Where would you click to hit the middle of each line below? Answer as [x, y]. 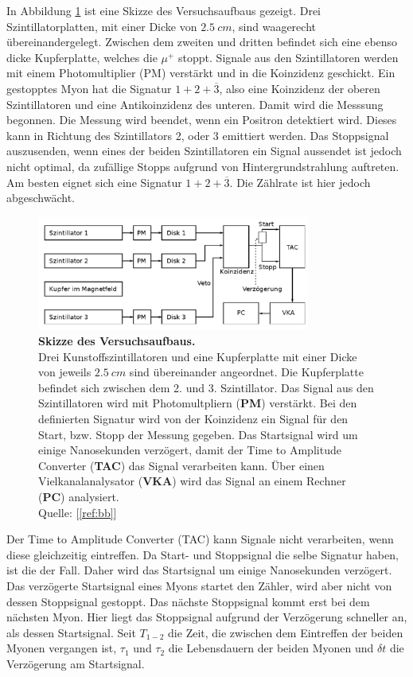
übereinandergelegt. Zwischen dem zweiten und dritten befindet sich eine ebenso [202, 42]
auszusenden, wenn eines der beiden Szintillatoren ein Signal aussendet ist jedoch [204, 151]
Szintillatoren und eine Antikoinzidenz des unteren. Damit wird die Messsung [195, 104]
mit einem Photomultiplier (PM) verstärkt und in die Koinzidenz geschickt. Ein [201, 73]
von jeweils [65, 372]
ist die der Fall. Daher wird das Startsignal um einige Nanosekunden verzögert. [199, 570]
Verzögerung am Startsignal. [76, 663]
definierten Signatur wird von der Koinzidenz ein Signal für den [193, 419]
